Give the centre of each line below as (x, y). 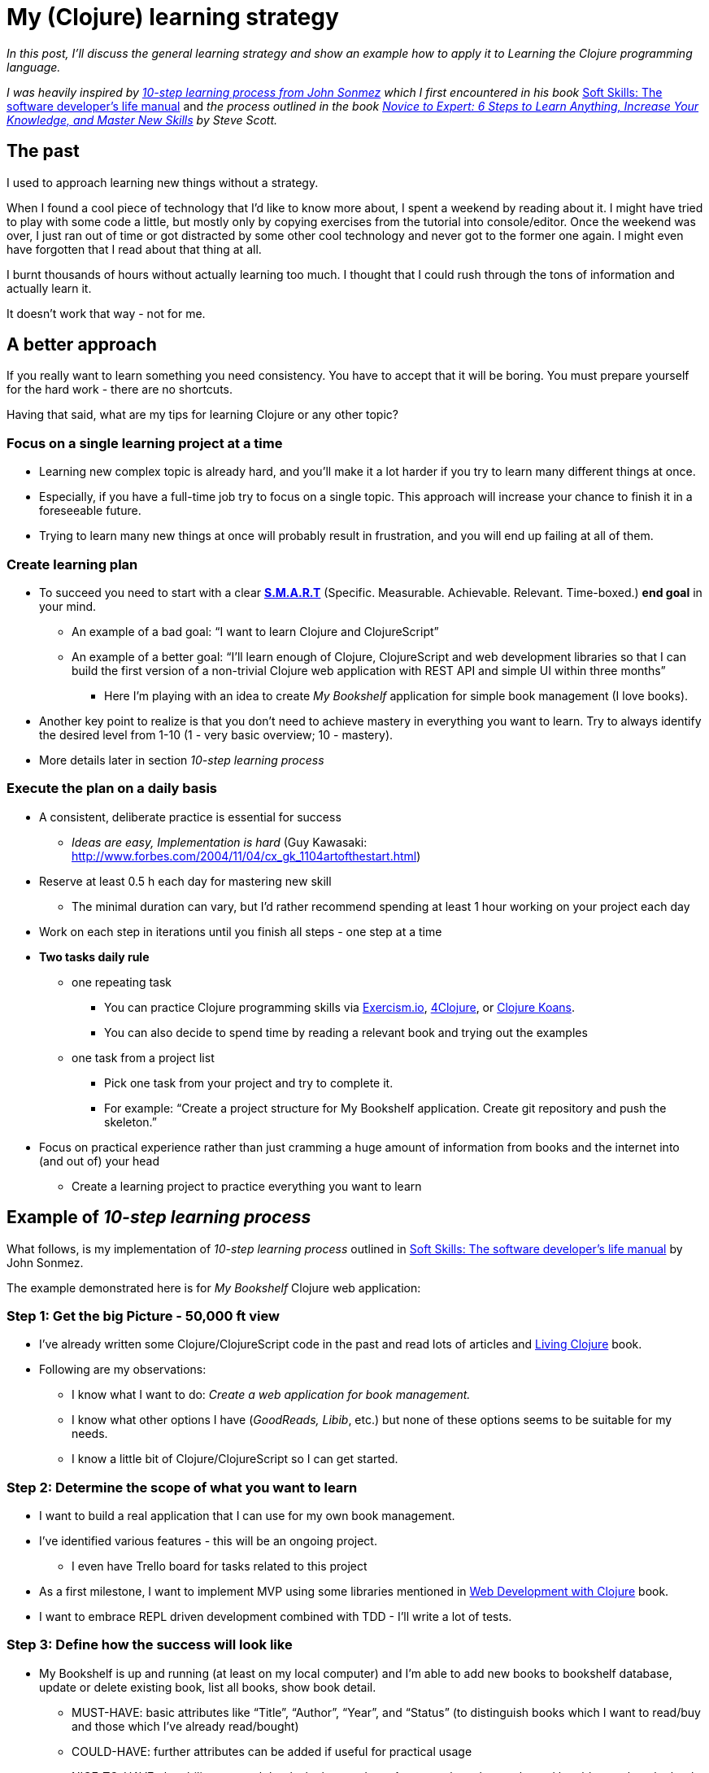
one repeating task (122, 982)
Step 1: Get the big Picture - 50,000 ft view (143, 1316)
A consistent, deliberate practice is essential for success (190, 817)
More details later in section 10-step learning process (182, 760)
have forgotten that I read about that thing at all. (134, 249)
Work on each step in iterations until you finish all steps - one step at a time (241, 931)
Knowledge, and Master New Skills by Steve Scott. (142, 120)
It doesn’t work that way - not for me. (106, 313)
